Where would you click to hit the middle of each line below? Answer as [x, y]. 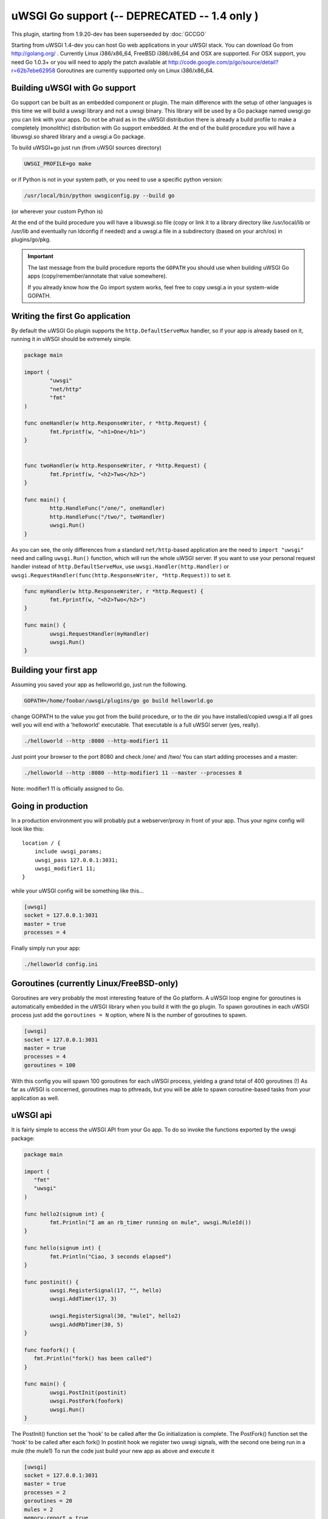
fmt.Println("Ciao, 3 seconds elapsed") [111, 1257]
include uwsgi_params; [68, 852]
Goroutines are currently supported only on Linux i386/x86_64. [135, 70]
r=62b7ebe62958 [33, 70]
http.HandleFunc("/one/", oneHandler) [107, 508]
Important [41, 256]
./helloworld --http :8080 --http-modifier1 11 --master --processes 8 [133, 773]
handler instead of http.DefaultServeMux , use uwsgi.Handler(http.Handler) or [120, 567]
